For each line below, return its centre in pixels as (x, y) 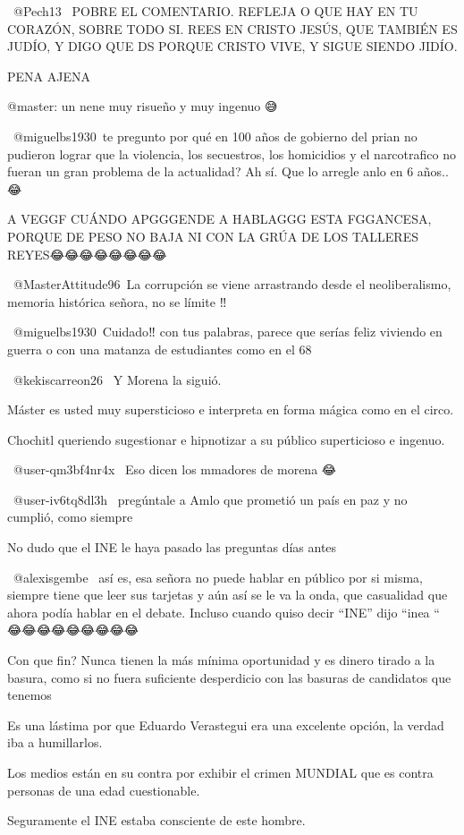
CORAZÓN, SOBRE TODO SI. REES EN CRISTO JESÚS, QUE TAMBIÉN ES (232, 28)
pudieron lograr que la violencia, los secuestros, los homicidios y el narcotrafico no (232, 153)
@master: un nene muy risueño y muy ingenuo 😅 (143, 106)
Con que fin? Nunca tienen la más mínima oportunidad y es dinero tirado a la (221, 660)
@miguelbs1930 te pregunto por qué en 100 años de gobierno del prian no (215, 136)
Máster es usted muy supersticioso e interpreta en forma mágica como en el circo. (231, 409)
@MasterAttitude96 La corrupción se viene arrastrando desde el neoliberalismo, (232, 284)
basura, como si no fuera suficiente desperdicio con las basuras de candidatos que (229, 677)
